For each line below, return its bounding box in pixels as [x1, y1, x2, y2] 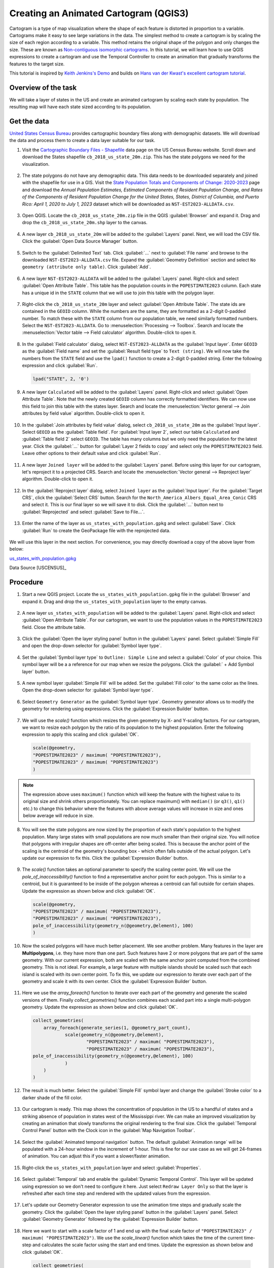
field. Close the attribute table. [22, 624, 86, 630]
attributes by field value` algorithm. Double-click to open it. [22, 410, 146, 416]
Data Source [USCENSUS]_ [9, 565, 66, 571]
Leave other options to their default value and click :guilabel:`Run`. [22, 450, 161, 456]
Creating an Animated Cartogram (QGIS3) [9, 8, 189, 19]
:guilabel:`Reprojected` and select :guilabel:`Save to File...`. [22, 509, 145, 515]
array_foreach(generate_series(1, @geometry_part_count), [43, 1025, 191, 1031]
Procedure [9, 578, 44, 587]
